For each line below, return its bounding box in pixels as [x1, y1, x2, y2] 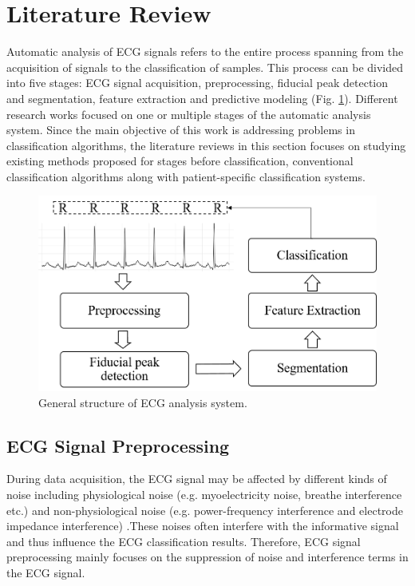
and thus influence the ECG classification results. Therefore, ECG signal [6, 533, 361, 549]
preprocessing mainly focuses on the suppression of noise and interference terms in [6, 548, 409, 565]
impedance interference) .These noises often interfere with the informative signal [6, 517, 399, 534]
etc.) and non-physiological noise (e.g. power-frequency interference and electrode [6, 501, 403, 518]
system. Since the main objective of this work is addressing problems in [6, 121, 355, 138]
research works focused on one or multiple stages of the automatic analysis [6, 105, 371, 122]
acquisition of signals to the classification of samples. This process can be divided [6, 58, 404, 75]
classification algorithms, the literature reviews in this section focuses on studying [6, 137, 406, 153]
